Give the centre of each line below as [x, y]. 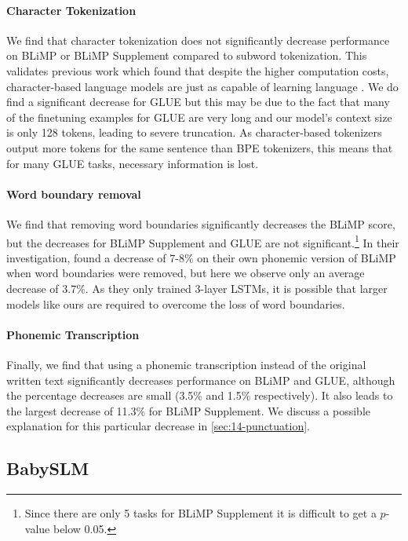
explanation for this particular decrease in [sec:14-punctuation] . [158, 426]
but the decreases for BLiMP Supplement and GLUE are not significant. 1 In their [203, 241]
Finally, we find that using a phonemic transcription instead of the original [186, 364]
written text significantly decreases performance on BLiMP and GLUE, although [201, 380]
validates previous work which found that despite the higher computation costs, [198, 70]
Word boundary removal [74, 194]
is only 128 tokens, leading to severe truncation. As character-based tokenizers [194, 132]
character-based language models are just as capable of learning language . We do [202, 86]
